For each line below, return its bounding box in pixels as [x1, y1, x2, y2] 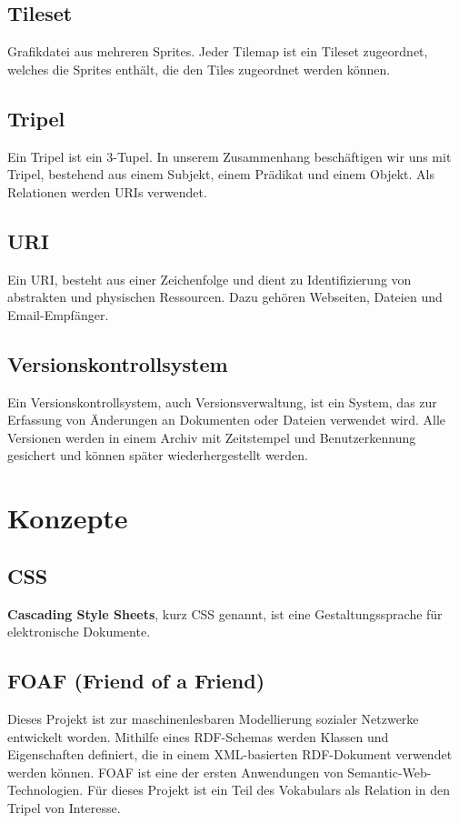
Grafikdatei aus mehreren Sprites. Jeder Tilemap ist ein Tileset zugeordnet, [7, 42, 428, 61]
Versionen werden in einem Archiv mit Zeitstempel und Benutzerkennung [7, 427, 416, 447]
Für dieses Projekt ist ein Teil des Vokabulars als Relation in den [86, 780, 450, 799]
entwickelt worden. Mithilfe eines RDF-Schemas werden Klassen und [7, 727, 389, 746]
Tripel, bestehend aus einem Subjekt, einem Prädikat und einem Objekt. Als [7, 165, 434, 184]
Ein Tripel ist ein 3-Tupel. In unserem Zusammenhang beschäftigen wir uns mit [7, 146, 452, 166]
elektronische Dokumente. [7, 622, 151, 641]
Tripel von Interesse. [7, 798, 121, 817]
